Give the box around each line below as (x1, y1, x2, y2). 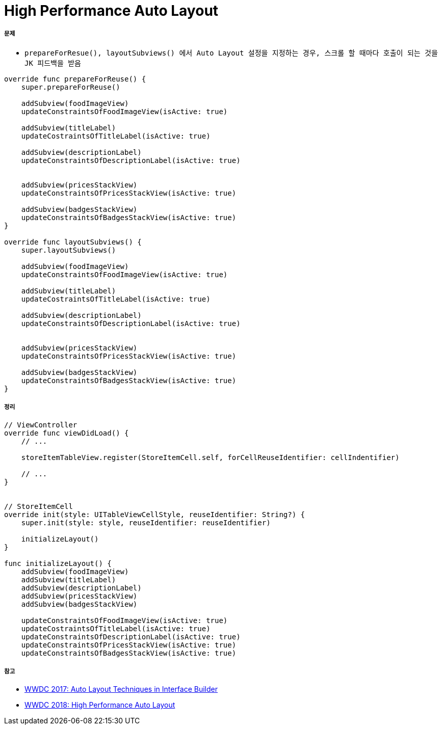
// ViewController (4, 420, 77, 429)
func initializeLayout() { (4, 559, 112, 568)
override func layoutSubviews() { (4, 237, 142, 246)
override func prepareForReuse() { (4, 74, 146, 83)
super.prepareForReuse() (21, 83, 120, 91)
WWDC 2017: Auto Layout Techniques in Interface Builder (24, 685, 218, 694)
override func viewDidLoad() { (4, 428, 129, 437)
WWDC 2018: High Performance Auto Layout (24, 700, 175, 710)
